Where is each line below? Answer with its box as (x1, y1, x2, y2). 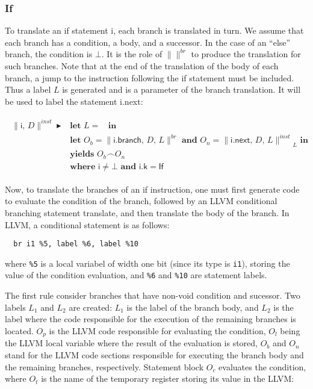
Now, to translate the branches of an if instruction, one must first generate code (5, 182, 300, 195)
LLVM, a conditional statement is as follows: (5, 218, 170, 231)
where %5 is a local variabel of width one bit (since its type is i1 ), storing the (5, 257, 290, 269)
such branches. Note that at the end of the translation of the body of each (5, 60, 279, 72)
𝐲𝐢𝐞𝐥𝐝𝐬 (70, 150, 95, 159)
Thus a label (5, 83, 51, 96)
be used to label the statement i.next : (5, 95, 143, 107)
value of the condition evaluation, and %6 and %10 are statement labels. (5, 269, 267, 281)
